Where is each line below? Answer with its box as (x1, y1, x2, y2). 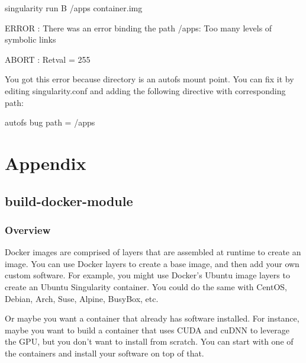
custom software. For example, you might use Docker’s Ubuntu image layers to (5, 269, 290, 281)
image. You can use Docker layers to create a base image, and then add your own (5, 257, 299, 269)
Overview (5, 222, 51, 237)
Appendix (5, 150, 86, 175)
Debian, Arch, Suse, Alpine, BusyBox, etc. (5, 292, 159, 304)
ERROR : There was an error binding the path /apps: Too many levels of (5, 21, 272, 34)
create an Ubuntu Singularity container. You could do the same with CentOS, (5, 280, 288, 293)
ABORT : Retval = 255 (5, 53, 91, 65)
